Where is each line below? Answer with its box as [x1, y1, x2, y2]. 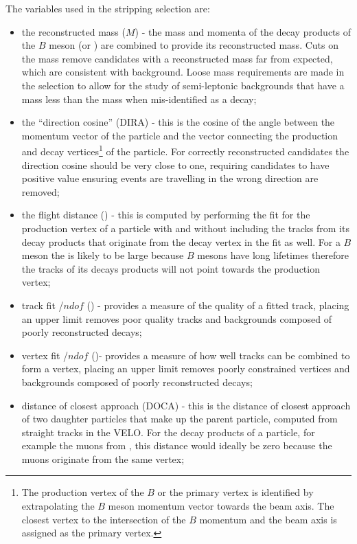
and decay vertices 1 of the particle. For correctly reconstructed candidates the [21, 142, 349, 158]
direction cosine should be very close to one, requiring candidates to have [21, 157, 330, 172]
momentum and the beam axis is [199, 512, 337, 526]
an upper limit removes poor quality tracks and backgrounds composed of [21, 311, 332, 326]
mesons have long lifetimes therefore [197, 248, 349, 262]
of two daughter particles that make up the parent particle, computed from [21, 411, 338, 426]
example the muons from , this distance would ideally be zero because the [21, 438, 332, 453]
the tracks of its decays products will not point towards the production [21, 261, 320, 275]
